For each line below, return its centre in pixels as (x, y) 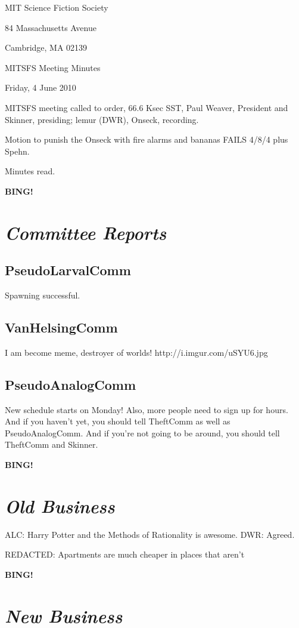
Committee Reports (86, 232)
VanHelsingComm (61, 327)
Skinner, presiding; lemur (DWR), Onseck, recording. (102, 119)
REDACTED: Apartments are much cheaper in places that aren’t (125, 554)
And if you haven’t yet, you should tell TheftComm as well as (118, 421)
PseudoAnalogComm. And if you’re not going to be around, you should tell (142, 432)
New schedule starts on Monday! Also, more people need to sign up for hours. (147, 409)
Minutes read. (30, 171)
